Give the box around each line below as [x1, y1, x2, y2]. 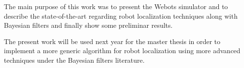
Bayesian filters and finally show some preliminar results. [4, 20, 173, 30]
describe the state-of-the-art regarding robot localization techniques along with [4, 11, 238, 21]
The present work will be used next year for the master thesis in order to [4, 36, 221, 46]
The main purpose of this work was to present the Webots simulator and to [4, 1, 228, 11]
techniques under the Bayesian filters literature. [4, 55, 145, 65]
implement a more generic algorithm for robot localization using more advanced [4, 45, 241, 56]
